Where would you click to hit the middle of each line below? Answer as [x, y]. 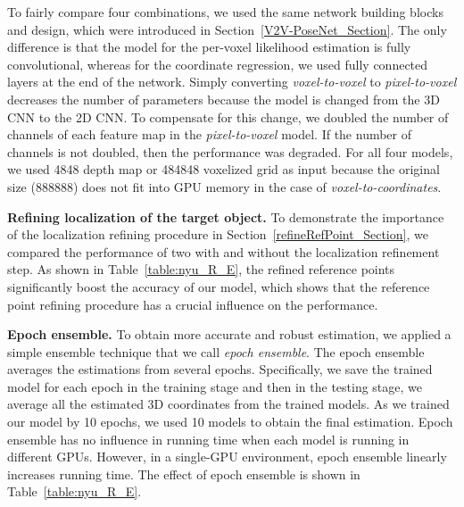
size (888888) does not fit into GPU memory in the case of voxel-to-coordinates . [224, 186]
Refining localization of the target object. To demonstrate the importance [226, 216]
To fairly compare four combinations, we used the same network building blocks [225, 12]
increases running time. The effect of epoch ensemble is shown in [184, 474]
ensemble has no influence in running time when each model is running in [208, 439]
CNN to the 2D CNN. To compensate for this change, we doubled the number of [228, 116]
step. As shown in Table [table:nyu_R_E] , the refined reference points [201, 269]
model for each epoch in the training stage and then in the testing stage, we [215, 386]
